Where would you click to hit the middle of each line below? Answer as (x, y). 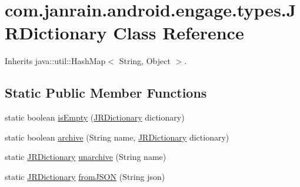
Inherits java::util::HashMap (55, 61)
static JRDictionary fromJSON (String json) (85, 176)
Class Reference (179, 33)
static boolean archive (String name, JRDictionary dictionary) (117, 137)
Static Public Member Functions (106, 93)
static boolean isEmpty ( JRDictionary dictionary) (95, 117)
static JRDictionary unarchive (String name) (86, 157)
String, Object (145, 61)
